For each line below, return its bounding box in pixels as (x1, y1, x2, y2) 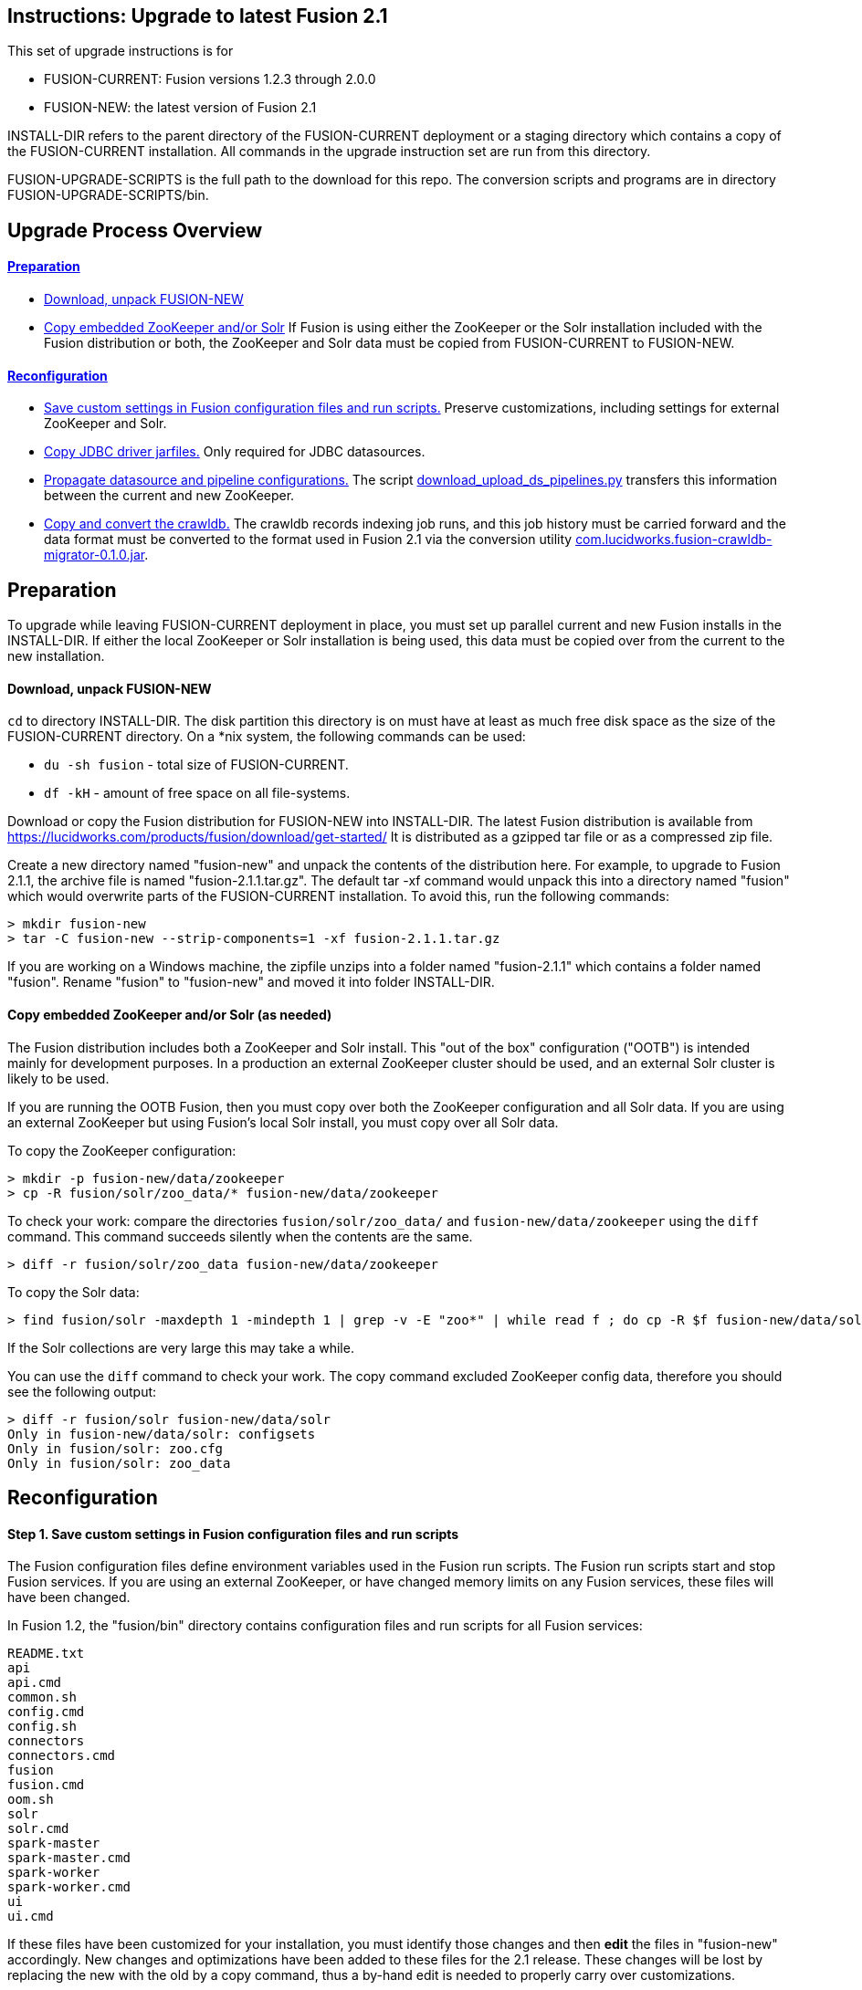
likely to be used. (7, 1070, 110, 1086)
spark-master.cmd (7, 1850, 131, 1866)
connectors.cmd (7, 1748, 116, 1764)
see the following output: (7, 1383, 157, 1399)
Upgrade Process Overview (7, 218, 263, 242)
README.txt (7, 1646, 85, 1661)
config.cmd (7, 1704, 85, 1720)
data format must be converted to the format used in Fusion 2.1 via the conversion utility (44, 531, 573, 548)
